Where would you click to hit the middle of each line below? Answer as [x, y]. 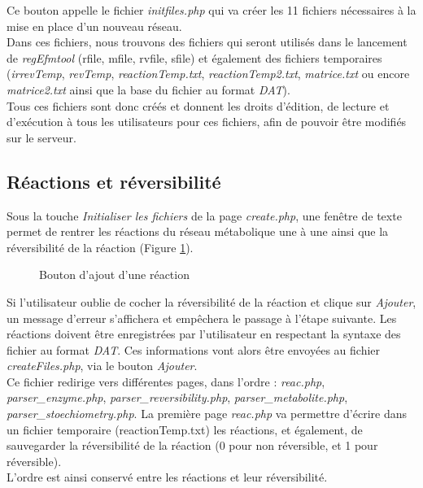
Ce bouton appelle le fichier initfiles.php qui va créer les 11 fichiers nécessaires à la [211, 10]
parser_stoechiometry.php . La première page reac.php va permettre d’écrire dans [207, 414]
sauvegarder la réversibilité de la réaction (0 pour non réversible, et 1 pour [192, 445]
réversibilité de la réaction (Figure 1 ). [100, 247]
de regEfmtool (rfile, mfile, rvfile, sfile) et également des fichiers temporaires [194, 57]
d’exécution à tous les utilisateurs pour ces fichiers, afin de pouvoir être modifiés [207, 122]
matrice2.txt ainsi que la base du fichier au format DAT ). [148, 89]
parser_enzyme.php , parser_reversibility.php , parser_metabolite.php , [177, 397]
